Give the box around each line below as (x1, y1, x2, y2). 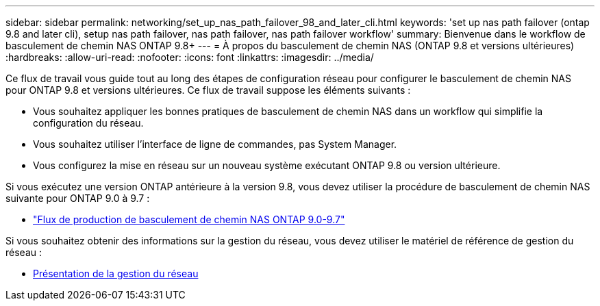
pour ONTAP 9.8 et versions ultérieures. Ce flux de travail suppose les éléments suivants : (5, 84, 411, 96)
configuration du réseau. (33, 117, 144, 129)
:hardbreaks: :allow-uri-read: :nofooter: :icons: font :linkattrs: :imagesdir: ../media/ (5, 51, 374, 63)
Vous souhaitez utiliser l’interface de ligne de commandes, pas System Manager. (33, 138, 397, 150)
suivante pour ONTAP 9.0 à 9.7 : (5, 192, 150, 204)
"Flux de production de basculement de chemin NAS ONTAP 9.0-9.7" (33, 214, 345, 225)
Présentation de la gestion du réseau (33, 268, 199, 279)
